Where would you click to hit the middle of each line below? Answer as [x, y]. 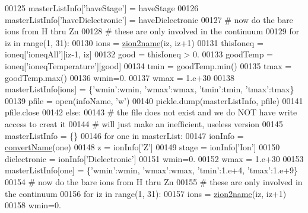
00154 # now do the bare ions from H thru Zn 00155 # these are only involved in [154, 181]
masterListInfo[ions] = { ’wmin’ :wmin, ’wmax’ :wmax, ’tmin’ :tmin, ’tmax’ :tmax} [150, 89]
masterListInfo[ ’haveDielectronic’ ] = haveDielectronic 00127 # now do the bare [149, 19]
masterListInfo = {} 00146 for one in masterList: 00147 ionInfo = [124, 135]
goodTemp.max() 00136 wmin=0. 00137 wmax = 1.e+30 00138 [120, 77]
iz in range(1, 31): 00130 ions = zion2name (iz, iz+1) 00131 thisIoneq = [134, 42]
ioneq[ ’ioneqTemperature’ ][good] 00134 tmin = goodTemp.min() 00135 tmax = [148, 65]
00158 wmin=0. [33, 205]
